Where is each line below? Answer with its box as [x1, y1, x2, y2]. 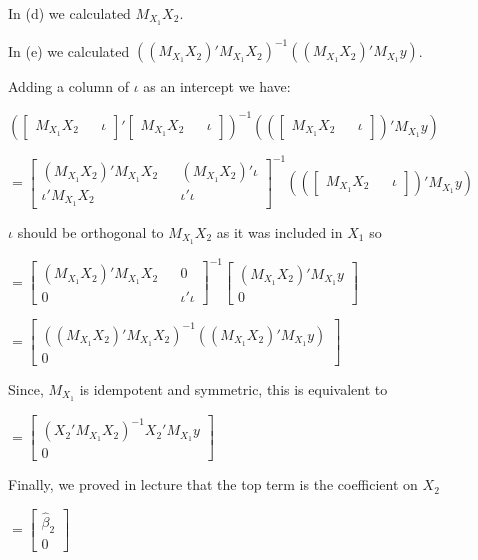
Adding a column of [8, 76, 129, 97]
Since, [8, 378, 44, 399]
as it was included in [216, 221, 343, 242]
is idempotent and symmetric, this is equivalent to [79, 378, 388, 399]
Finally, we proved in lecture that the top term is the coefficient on [8, 474, 418, 495]
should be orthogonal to [17, 221, 164, 242]
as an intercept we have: [143, 76, 291, 97]
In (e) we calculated [8, 40, 130, 61]
